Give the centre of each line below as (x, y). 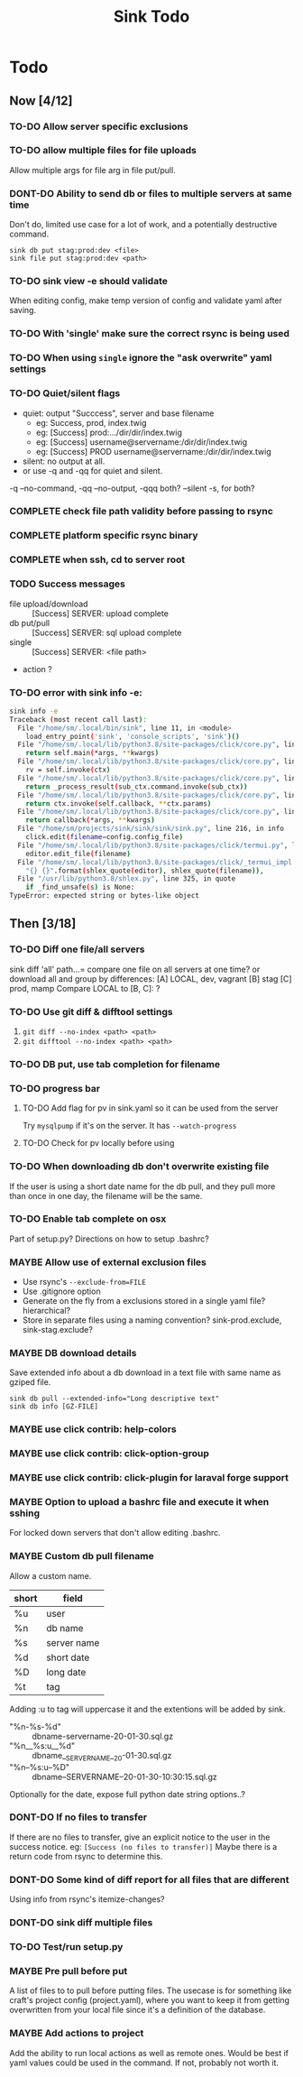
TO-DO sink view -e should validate (89, 282)
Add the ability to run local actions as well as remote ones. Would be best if (149, 2053)
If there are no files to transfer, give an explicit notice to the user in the (140, 1837)
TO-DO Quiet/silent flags (65, 393)
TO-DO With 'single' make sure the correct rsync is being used (150, 334)
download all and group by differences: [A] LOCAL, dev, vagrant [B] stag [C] (151, 978)
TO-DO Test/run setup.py (66, 1947)
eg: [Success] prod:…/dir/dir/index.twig (109, 432)
